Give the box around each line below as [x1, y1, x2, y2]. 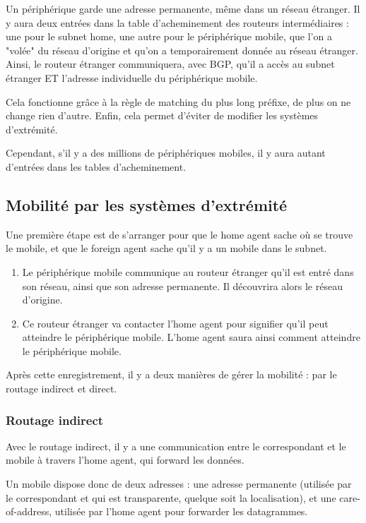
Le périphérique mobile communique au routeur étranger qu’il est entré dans [22, 264, 354, 279]
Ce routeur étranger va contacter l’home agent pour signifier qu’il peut [22, 315, 329, 330]
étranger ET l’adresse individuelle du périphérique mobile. [6, 70, 258, 85]
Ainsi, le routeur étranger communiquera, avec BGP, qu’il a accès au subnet [6, 56, 335, 71]
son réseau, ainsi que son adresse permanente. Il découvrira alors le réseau [22, 278, 343, 293]
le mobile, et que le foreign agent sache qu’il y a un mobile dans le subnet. [6, 241, 327, 256]
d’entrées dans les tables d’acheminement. [6, 159, 187, 174]
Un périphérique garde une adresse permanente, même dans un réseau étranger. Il [6, 1, 360, 16]
